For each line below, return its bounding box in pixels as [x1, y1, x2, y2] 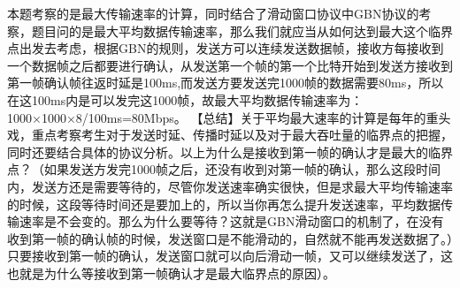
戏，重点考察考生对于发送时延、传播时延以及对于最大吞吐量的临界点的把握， [7, 125, 453, 144]
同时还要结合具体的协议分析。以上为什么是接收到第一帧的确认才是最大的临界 [7, 142, 453, 161]
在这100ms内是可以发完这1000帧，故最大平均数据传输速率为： [7, 90, 364, 109]
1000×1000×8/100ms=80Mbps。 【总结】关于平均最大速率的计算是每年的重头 [7, 108, 451, 126]
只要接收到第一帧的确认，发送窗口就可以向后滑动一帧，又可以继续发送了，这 [7, 246, 453, 265]
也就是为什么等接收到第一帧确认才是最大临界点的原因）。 [7, 263, 335, 282]
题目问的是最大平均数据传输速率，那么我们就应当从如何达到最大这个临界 [31, 21, 453, 40]
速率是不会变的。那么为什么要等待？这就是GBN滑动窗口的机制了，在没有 [19, 212, 444, 231]
